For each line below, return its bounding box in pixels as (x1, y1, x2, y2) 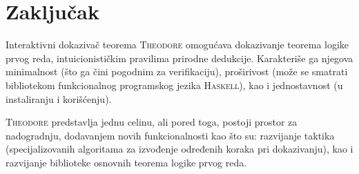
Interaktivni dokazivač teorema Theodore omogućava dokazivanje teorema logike (6, 37, 349, 52)
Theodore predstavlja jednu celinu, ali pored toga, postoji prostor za (6, 115, 298, 129)
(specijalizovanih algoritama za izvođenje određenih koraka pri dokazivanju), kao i (6, 142, 353, 156)
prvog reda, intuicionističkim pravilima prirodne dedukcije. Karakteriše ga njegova (6, 50, 353, 65)
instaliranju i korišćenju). (6, 91, 112, 106)
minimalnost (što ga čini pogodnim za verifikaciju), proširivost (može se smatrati (6, 64, 348, 79)
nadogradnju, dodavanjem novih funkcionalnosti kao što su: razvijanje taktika (6, 128, 335, 142)
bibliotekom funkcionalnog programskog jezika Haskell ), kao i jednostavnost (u (6, 77, 343, 92)
